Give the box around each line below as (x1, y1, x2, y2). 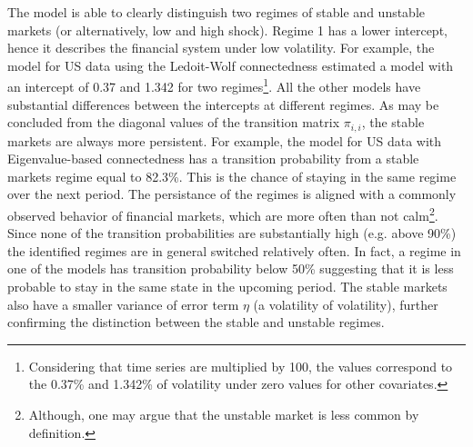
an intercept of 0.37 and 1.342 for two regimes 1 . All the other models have (7, 74, 421, 96)
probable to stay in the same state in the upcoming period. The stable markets (7, 277, 448, 296)
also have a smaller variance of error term (7, 294, 239, 313)
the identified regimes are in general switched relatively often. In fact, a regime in (7, 241, 461, 260)
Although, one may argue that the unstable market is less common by (28, 405, 419, 424)
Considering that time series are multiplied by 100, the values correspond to (28, 356, 453, 375)
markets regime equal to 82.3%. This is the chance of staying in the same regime (7, 166, 457, 185)
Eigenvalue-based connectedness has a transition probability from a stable (7, 149, 419, 168)
